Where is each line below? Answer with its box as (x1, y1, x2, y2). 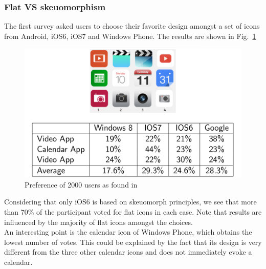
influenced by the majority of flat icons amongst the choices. (4, 216, 193, 227)
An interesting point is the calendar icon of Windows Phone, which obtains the (4, 226, 252, 237)
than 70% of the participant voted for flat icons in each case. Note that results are (4, 206, 262, 217)
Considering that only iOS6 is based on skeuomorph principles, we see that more (4, 196, 257, 207)
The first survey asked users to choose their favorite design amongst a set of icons (4, 20, 260, 31)
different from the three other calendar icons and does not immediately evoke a (4, 246, 252, 257)
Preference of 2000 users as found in (25, 179, 138, 190)
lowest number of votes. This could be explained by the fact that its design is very (4, 236, 262, 247)
